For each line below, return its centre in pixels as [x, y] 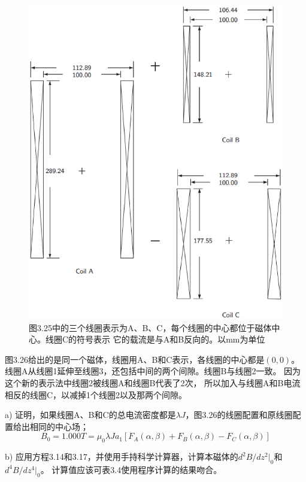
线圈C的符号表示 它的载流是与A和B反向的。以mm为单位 [155, 339]
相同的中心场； [59, 426]
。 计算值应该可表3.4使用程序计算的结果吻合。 [131, 469]
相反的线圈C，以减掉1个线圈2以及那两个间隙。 [96, 394]
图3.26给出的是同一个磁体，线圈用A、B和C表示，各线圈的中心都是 [135, 359]
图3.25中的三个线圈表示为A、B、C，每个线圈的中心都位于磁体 [150, 327]
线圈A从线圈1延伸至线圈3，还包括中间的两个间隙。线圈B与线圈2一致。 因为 [153, 371]
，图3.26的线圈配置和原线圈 [239, 415]
